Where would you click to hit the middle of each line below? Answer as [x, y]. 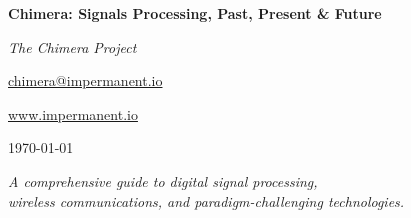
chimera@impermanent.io [85, 80]
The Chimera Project [72, 46]
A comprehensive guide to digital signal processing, [163, 180]
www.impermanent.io [73, 113]
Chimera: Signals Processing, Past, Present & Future [195, 13]
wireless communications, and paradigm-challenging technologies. [206, 200]
